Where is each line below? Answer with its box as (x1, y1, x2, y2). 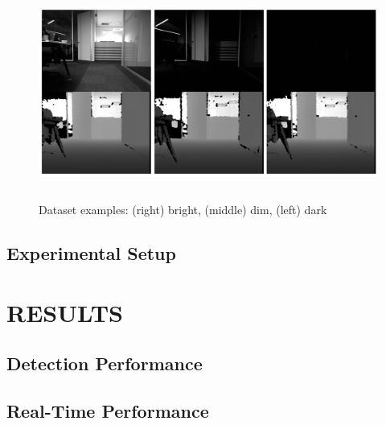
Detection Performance (6, 351, 203, 376)
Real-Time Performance (6, 398, 209, 423)
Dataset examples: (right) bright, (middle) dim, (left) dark (39, 201, 327, 218)
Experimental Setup (6, 241, 176, 266)
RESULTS (6, 295, 123, 328)
